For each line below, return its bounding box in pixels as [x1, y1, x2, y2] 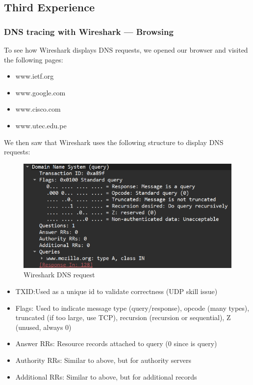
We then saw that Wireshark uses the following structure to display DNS [4, 137, 224, 147]
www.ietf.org [15, 71, 54, 81]
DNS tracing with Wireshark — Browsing [4, 25, 174, 37]
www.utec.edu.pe [15, 120, 67, 130]
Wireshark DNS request [24, 269, 95, 280]
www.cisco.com [15, 104, 61, 114]
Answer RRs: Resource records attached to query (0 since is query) [15, 338, 217, 349]
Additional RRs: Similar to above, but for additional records [15, 371, 197, 382]
